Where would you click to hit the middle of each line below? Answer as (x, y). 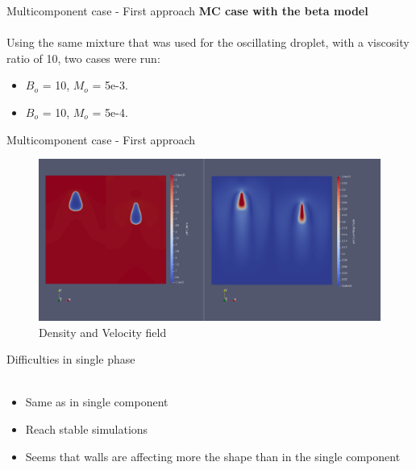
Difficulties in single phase (71, 359)
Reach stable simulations (87, 428)
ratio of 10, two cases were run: (83, 58)
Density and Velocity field (103, 332)
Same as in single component (97, 402)
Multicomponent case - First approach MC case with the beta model (187, 10)
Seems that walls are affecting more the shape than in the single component (213, 456)
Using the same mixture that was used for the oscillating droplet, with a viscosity (208, 42)
